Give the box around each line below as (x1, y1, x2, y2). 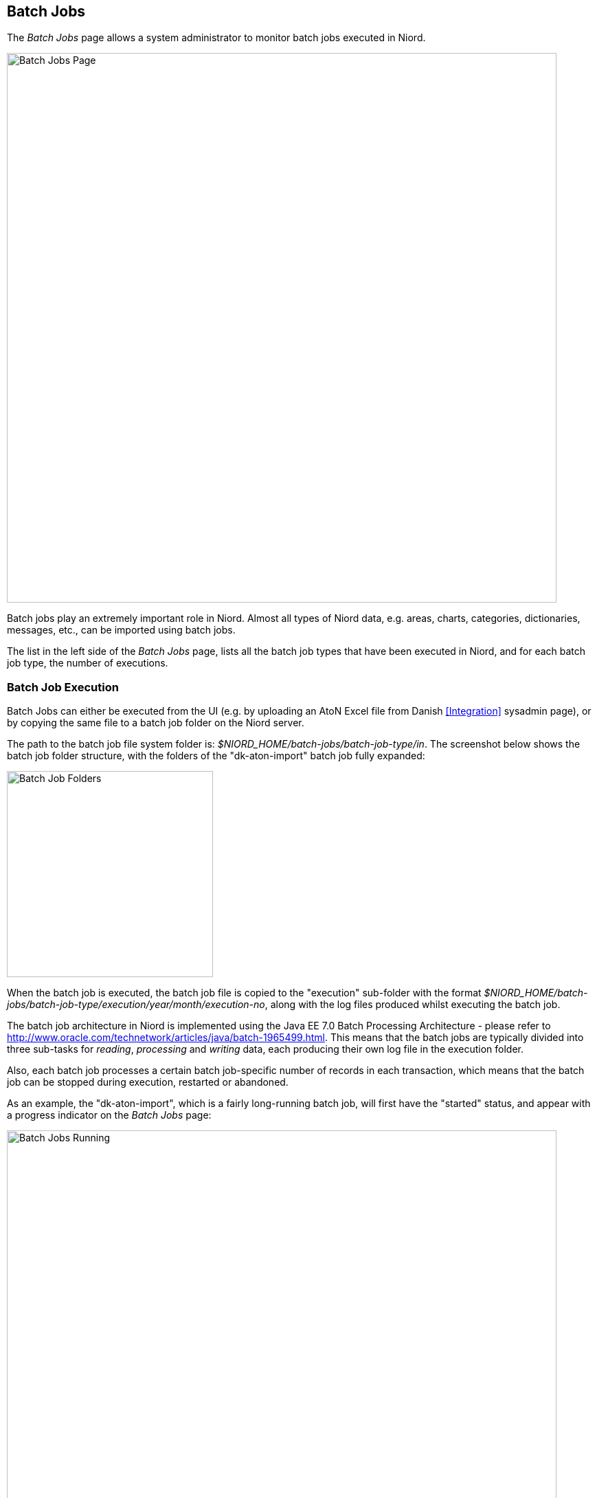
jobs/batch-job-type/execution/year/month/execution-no (7, 998, 265, 1011)
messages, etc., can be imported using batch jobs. (7, 624, 236, 636)
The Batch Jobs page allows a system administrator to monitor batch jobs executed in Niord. (7, 32, 426, 44)
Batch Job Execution (7, 680, 119, 694)
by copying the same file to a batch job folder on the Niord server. (7, 717, 304, 729)
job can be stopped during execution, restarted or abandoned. (7, 1076, 289, 1088)
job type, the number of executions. (7, 657, 168, 669)
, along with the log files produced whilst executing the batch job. (264, 998, 561, 1011)
